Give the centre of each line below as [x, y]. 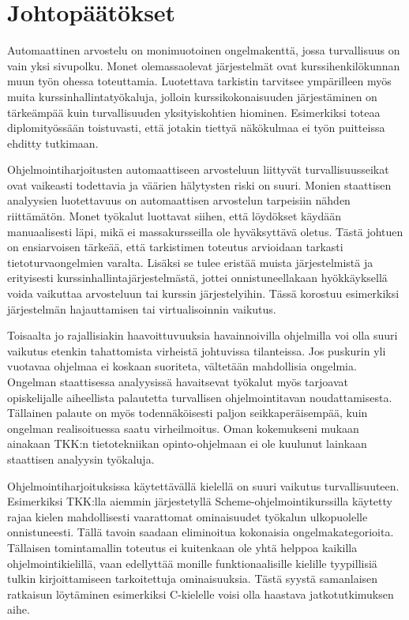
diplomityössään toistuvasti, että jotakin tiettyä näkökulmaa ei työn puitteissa [196, 128]
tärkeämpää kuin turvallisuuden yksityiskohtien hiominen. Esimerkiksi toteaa [194, 112]
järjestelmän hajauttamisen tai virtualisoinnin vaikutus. [142, 308]
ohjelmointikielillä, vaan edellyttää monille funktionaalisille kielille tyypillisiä [192, 563]
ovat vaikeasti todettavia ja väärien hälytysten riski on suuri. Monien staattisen [199, 184]
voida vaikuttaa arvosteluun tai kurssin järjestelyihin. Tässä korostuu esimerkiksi [203, 293]
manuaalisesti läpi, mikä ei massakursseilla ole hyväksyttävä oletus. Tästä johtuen [205, 231]
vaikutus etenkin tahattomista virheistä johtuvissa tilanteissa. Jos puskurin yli [197, 350]
